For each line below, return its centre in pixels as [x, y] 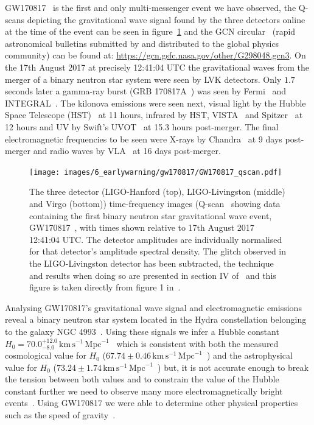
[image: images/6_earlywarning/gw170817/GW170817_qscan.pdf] [156, 172]
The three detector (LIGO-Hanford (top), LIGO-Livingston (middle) [157, 191]
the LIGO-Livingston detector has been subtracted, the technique [152, 263]
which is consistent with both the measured [197, 343]
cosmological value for [46, 355]
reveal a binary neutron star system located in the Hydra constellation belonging [156, 319]
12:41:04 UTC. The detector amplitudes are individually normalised [156, 239]
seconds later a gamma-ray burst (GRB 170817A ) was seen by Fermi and [146, 91]
